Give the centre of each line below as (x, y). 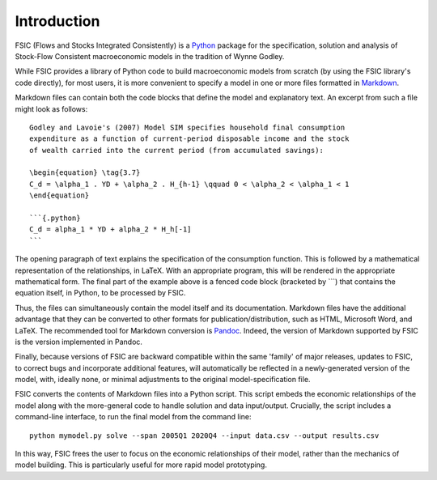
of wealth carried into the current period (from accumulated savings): (176, 150)
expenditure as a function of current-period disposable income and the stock (189, 139)
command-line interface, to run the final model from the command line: (133, 417)
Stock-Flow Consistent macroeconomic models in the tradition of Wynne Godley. (150, 56)
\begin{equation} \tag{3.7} (85, 173)
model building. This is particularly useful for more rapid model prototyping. (141, 465)
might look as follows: (51, 108)
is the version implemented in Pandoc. (79, 342)
